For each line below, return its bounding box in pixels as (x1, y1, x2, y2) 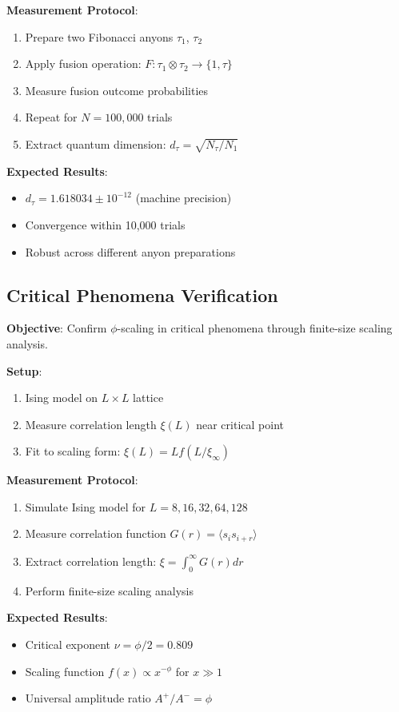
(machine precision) (135, 189, 232, 206)
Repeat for (25, 109, 78, 125)
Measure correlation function (25, 525, 166, 542)
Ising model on (25, 389, 98, 406)
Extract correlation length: (25, 552, 157, 569)
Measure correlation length (25, 416, 157, 432)
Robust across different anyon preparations (25, 243, 236, 260)
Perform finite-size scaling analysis (25, 582, 194, 599)
